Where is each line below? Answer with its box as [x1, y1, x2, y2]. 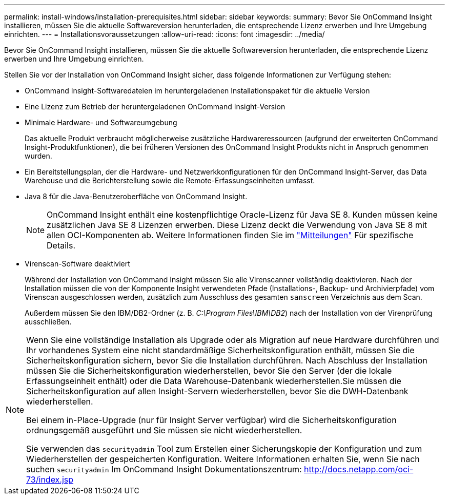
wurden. [25, 151, 52, 160]
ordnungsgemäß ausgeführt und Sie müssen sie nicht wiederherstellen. [26, 425, 302, 435]
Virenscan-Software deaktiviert [25, 259, 130, 268]
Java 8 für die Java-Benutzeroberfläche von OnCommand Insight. [25, 192, 248, 201]
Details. [47, 240, 76, 251]
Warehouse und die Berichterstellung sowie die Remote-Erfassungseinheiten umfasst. [25, 176, 315, 185]
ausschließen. [25, 317, 72, 326]
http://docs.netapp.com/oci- [304, 464, 414, 474]
